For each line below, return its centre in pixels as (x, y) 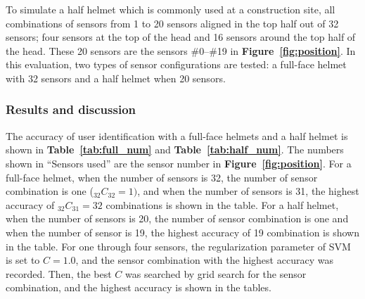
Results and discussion (71, 109)
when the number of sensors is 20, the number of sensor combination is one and (177, 218)
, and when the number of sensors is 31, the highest (248, 191)
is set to (23, 260)
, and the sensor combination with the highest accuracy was (204, 260)
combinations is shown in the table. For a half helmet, (222, 204)
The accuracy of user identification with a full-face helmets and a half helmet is (177, 135)
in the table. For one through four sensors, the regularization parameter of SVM (178, 246)
